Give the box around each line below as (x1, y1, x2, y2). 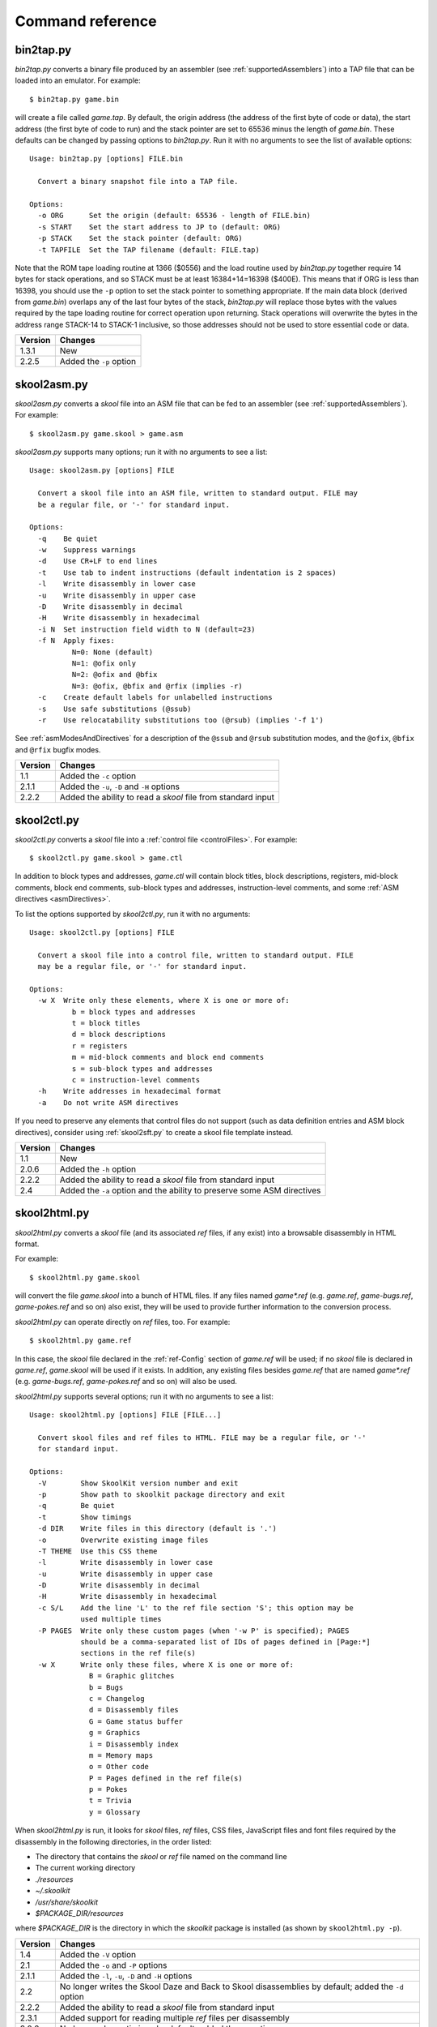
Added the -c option (59, 770, 137, 782)
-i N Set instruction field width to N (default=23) (37, 624, 256, 634)
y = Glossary (89, 1807, 141, 1816)
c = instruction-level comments (71, 1075, 201, 1085)
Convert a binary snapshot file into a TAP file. (37, 177, 239, 186)
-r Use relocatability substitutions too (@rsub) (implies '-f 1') (37, 715, 324, 725)
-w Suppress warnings (37, 546, 137, 555)
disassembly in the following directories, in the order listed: (15, 1836, 212, 1846)
